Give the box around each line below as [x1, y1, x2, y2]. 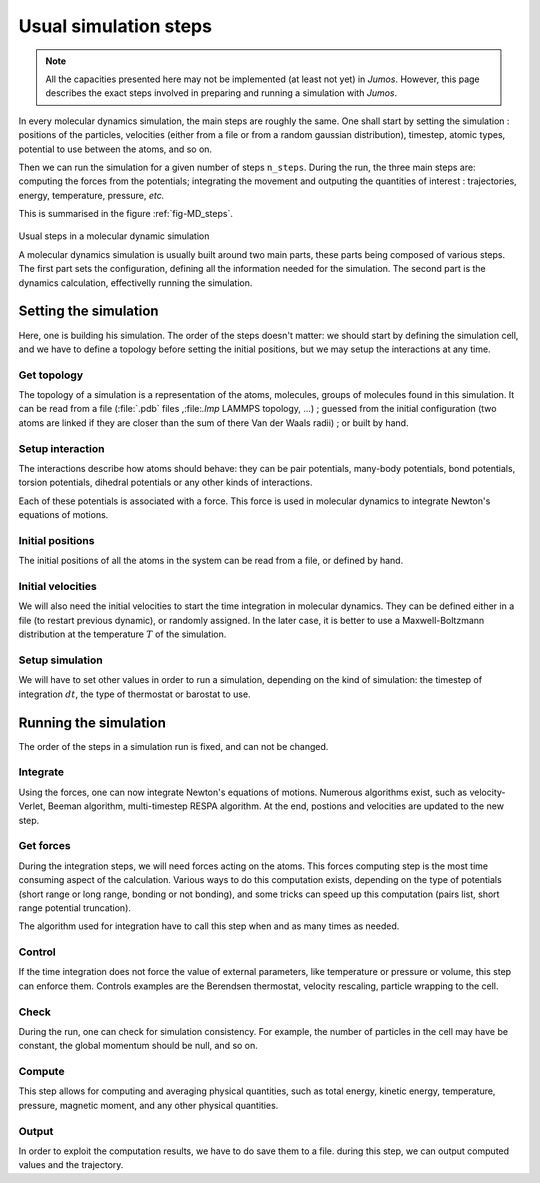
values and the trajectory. [18, 1159, 124, 1171]
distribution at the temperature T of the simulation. [18, 628, 227, 640]
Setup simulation [18, 653, 104, 667]
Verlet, [18, 800, 46, 812]
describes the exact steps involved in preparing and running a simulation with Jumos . [45, 87, 398, 99]
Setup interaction [18, 441, 105, 455]
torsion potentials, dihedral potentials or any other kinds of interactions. [18, 476, 313, 489]
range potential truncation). [18, 901, 132, 914]
